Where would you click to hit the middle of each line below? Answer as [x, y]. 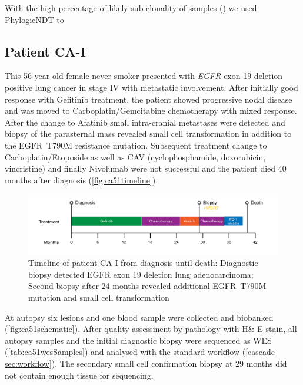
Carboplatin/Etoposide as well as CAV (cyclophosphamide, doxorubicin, [135, 157]
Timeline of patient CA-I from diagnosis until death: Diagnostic [143, 263]
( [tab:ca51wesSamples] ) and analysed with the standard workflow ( [125, 352]
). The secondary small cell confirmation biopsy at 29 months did [169, 363]
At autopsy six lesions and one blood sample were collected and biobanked [139, 317]
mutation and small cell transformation [99, 297]
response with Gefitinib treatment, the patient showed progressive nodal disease [149, 99]
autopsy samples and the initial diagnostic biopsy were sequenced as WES [138, 340]
